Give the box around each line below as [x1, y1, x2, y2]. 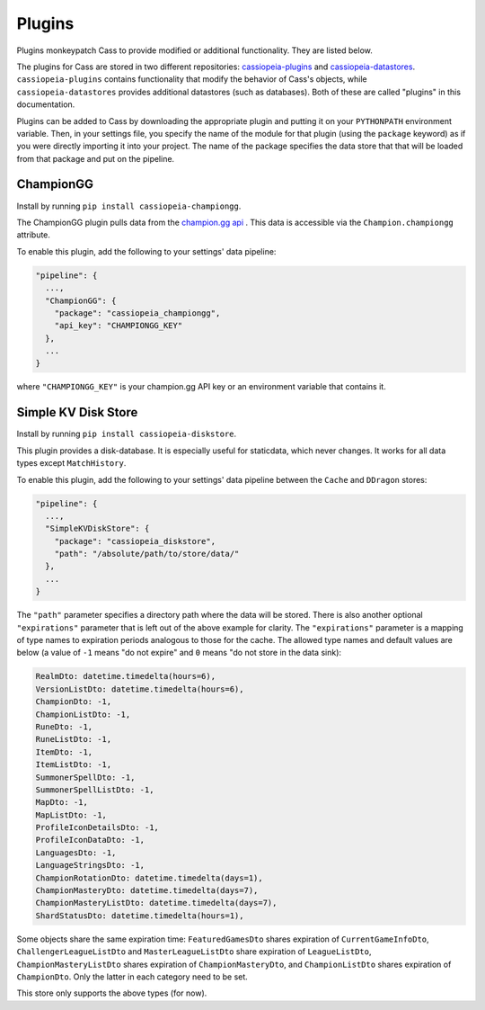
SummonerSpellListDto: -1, [35, 784, 154, 795]
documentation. [16, 99, 75, 110]
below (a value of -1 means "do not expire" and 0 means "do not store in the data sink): [16, 648, 341, 658]
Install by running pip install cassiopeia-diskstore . [16, 428, 237, 440]
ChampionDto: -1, [35, 697, 112, 707]
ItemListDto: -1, [35, 760, 112, 770]
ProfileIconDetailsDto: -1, [35, 823, 159, 833]
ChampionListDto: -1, [35, 709, 131, 720]
